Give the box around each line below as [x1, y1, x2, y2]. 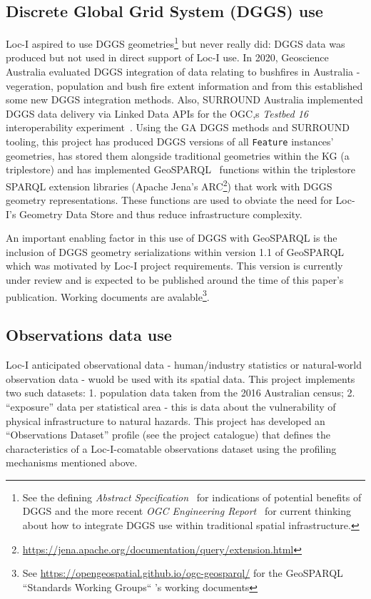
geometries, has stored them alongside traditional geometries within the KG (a [6, 148, 350, 163]
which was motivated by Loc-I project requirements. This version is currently [6, 258, 343, 273]
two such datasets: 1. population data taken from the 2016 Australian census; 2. [6, 385, 355, 400]
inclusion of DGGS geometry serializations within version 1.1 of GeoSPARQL [6, 244, 345, 259]
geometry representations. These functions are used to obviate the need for [6, 193, 332, 208]
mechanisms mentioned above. [6, 455, 138, 470]
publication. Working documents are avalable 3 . [6, 287, 210, 304]
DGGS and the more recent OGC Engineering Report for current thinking [22, 503, 352, 518]
